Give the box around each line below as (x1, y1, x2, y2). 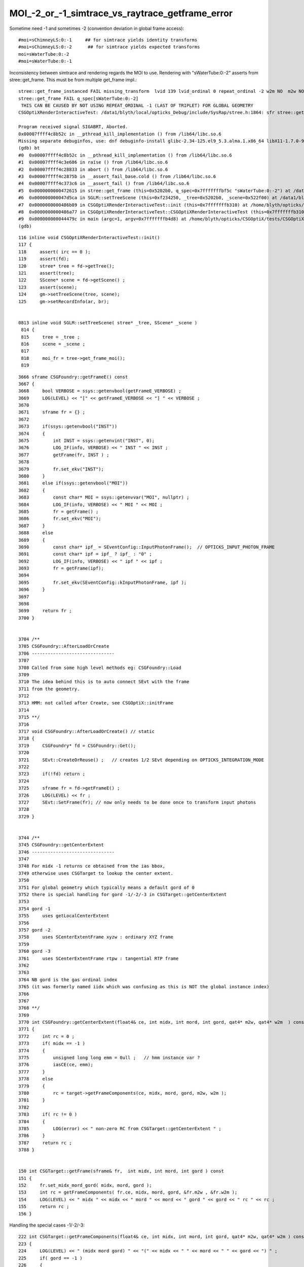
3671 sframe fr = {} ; (18, 409, 86, 415)
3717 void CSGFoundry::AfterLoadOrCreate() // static (18, 729, 155, 734)
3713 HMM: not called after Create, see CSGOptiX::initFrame (18, 700, 173, 706)
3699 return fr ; (18, 608, 72, 614)
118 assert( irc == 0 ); (18, 249, 91, 254)
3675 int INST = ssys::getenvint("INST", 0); (18, 438, 155, 443)
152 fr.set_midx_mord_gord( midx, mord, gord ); (18, 1182, 152, 1188)
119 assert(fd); (18, 256, 69, 262)
